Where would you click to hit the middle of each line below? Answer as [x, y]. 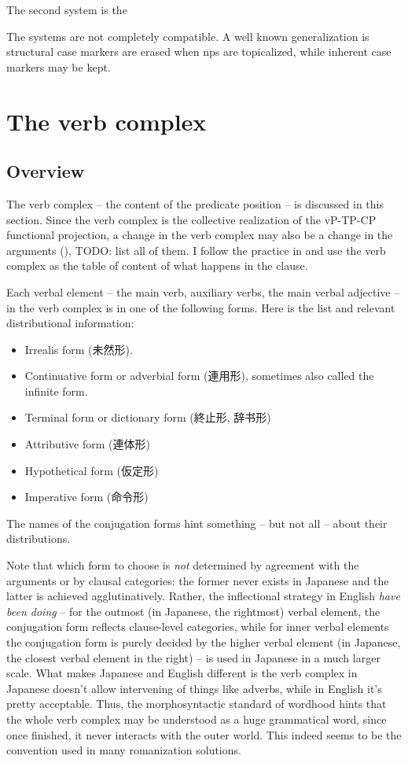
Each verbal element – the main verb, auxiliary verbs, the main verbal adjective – [203, 291]
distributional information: [70, 323]
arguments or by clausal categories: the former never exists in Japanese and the [198, 580]
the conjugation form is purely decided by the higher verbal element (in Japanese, [204, 642]
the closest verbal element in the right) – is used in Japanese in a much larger [193, 657]
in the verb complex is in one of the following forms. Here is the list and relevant [201, 307]
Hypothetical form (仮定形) [92, 470]
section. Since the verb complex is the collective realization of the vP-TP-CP [191, 219]
